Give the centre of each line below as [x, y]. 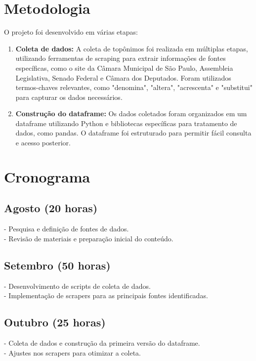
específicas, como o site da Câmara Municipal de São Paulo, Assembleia [124, 68]
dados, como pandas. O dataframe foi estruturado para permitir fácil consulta [133, 133]
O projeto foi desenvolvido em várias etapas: [71, 32]
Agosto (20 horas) [51, 208]
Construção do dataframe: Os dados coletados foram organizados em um [131, 113]
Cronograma [47, 176]
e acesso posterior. [43, 143]
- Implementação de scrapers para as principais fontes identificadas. [106, 295]
